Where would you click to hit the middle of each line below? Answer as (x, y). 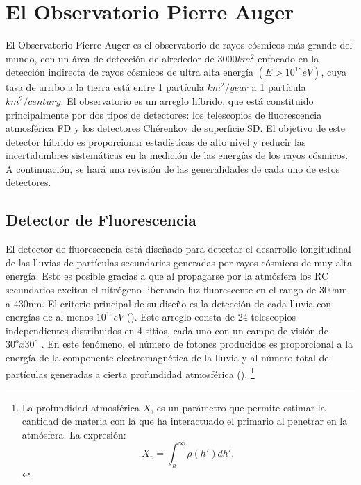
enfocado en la (288, 58)
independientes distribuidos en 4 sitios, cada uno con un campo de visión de (167, 330)
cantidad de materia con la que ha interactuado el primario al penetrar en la (185, 421)
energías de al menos (50, 317)
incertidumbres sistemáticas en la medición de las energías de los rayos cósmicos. (177, 155)
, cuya (334, 72)
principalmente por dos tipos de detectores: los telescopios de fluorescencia (164, 114)
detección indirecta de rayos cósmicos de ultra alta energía (129, 72)
